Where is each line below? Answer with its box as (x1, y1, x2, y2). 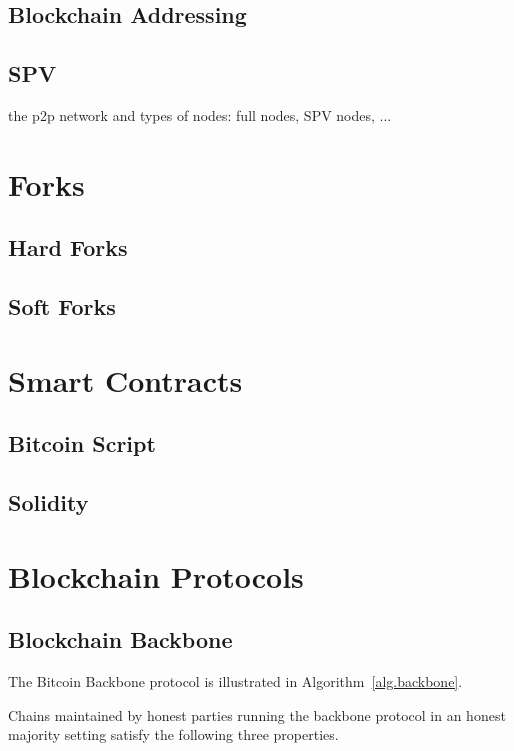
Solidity (8, 487, 89, 518)
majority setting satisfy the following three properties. (8, 724, 339, 745)
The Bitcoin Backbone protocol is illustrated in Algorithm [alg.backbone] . (8, 671, 463, 692)
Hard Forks (8, 232, 128, 263)
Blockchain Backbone (8, 624, 233, 655)
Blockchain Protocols (8, 555, 304, 596)
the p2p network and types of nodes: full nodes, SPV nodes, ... (8, 104, 392, 125)
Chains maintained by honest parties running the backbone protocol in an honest (8, 704, 506, 725)
